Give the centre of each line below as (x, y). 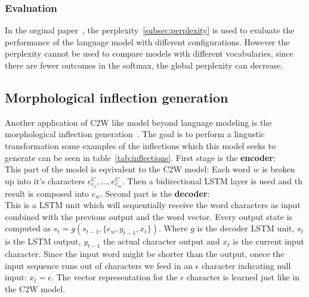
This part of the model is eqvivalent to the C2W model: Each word (128, 169)
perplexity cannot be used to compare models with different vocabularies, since (149, 53)
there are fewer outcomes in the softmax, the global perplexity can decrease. (144, 65)
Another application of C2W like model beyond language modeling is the (138, 122)
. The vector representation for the (114, 277)
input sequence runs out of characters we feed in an (99, 265)
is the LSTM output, (43, 241)
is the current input (268, 241)
